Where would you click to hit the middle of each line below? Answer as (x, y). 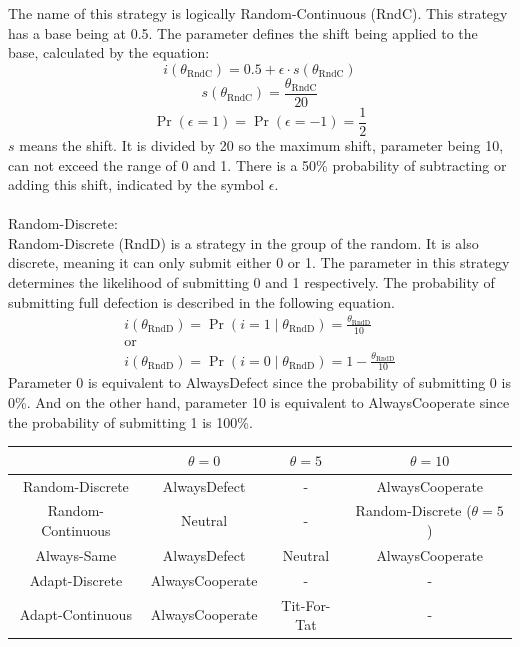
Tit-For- (306, 604)
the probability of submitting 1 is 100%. (130, 421)
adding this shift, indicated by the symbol (136, 184)
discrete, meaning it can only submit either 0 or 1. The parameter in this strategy (259, 262)
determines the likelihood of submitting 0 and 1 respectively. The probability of (251, 282)
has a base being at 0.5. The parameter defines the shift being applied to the (243, 32)
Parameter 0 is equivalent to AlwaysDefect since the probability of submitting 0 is (259, 382)
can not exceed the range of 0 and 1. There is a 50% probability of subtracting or (257, 164)
